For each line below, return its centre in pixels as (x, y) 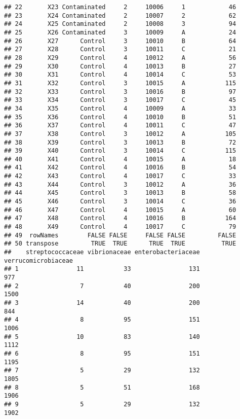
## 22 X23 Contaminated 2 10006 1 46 (120, 7)
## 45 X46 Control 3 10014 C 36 (120, 202)
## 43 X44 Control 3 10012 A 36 (120, 184)
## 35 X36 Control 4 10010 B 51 (120, 117)
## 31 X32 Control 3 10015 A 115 (120, 83)
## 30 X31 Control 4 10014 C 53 (120, 75)
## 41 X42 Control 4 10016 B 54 (120, 168)
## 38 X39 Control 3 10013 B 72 (120, 142)
